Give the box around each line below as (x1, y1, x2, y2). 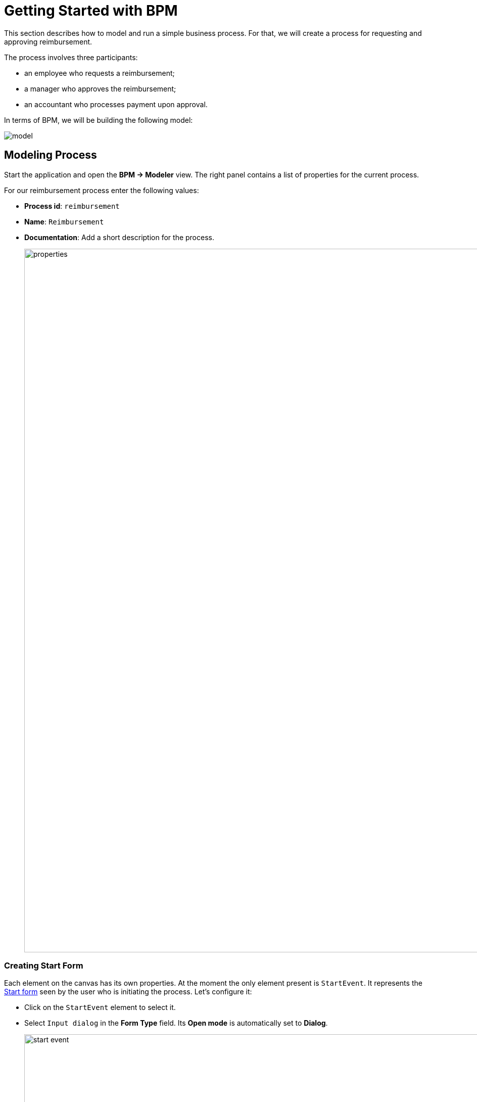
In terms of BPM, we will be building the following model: (4, 115, 193, 124)
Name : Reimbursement (24, 217, 104, 226)
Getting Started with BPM (4, 2, 178, 19)
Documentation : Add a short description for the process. (24, 233, 214, 242)
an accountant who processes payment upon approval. (24, 100, 208, 109)
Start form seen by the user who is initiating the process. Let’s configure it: (4, 987, 252, 996)
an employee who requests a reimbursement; (24, 68, 175, 77)
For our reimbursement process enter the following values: (4, 186, 199, 195)
